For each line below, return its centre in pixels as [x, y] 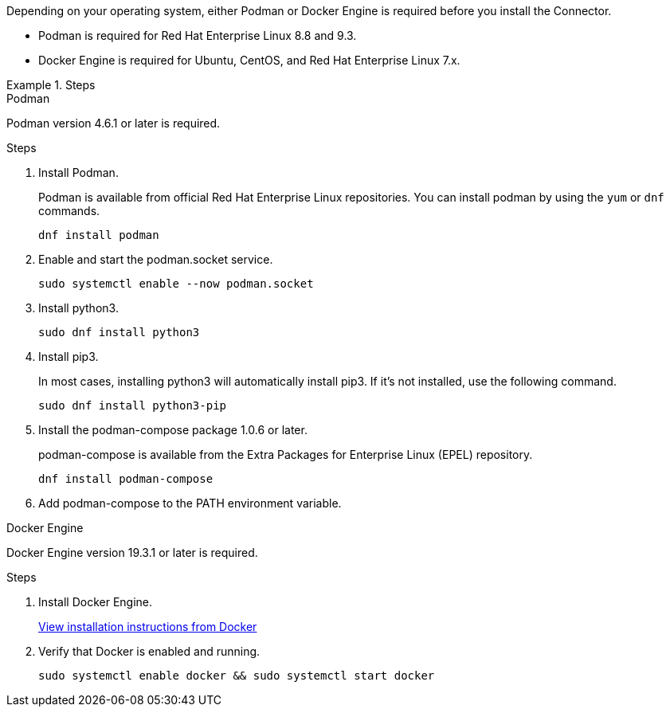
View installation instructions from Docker [148, 627]
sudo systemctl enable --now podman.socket [176, 284]
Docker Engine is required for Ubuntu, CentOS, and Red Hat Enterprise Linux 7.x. [249, 60]
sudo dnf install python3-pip [133, 405]
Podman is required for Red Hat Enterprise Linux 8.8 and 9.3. [198, 35]
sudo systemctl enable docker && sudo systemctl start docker [237, 676]
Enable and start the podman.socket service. [156, 259]
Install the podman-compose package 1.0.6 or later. [173, 430]
